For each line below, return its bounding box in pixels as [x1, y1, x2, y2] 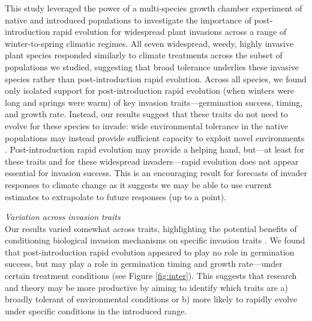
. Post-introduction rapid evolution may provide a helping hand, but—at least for [5, 143, 305, 156]
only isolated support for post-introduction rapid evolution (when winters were [5, 84, 295, 97]
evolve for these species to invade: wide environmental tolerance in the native [5, 119, 289, 132]
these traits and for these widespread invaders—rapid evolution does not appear [5, 154, 299, 167]
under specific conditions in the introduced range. [5, 304, 187, 317]
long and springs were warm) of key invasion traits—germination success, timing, [5, 96, 303, 108]
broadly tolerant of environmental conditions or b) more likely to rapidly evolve [5, 293, 298, 305]
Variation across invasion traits [5, 210, 121, 223]
